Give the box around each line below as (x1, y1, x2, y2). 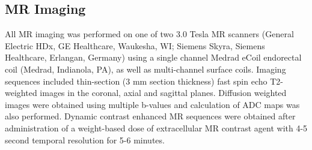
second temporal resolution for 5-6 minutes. (5, 133, 165, 146)
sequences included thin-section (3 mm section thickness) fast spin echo (5, 74, 268, 87)
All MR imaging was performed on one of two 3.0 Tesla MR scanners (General (5, 28, 294, 40)
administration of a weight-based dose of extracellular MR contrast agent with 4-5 (5, 121, 308, 134)
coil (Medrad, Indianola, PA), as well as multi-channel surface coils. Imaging (5, 62, 286, 75)
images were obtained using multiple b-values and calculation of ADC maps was (5, 98, 300, 110)
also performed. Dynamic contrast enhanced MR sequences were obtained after (5, 110, 296, 122)
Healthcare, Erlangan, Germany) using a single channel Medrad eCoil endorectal (5, 51, 302, 64)
